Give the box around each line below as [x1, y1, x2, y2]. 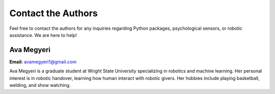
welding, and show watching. [9, 82, 71, 88]
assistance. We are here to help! [9, 32, 77, 38]
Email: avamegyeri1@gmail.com [9, 59, 76, 65]
